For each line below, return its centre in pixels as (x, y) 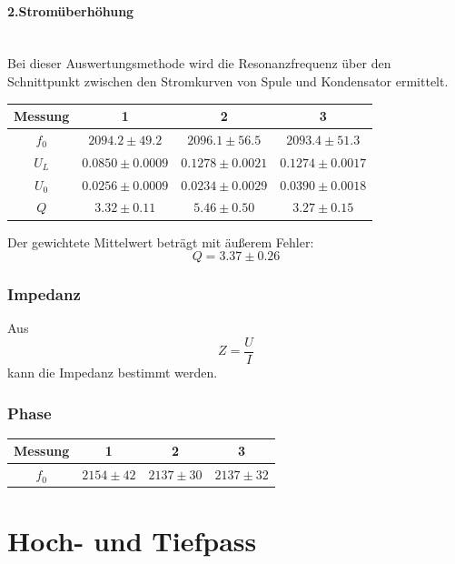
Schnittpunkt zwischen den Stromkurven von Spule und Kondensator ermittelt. (228, 81)
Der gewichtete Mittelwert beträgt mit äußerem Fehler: (161, 242)
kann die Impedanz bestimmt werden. (113, 373)
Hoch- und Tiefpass (132, 541)
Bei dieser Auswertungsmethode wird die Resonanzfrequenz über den (199, 63)
